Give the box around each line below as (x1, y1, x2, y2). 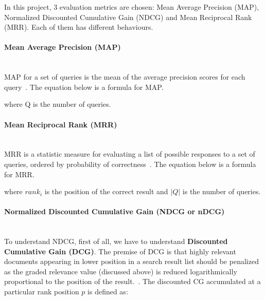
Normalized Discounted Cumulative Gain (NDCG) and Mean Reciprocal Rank (4, 11, 252, 22)
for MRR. (4, 168, 34, 179)
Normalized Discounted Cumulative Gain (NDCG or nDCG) (4, 206, 225, 217)
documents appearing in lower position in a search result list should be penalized (4, 256, 259, 267)
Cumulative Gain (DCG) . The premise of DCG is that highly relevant (4, 246, 236, 256)
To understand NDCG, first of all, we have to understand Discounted (4, 236, 228, 247)
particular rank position (4, 286, 79, 297)
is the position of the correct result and (44, 186, 168, 197)
